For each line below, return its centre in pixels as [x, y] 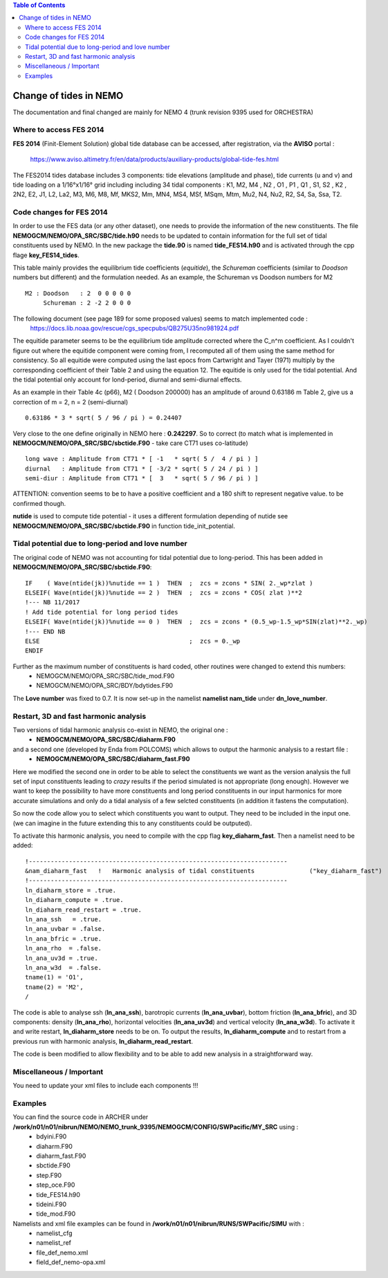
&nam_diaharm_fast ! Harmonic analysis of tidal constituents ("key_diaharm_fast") [204, 871]
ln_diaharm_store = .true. [71, 890]
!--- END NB [45, 631]
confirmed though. [39, 503]
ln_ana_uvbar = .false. [65, 929]
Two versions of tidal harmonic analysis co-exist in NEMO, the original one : [120, 730]
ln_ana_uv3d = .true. [62, 958]
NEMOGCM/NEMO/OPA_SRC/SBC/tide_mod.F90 [105, 676]
